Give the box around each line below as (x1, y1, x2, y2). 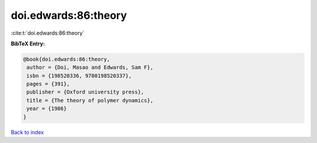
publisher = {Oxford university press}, (26, 89, 144, 95)
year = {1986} (26, 105, 67, 112)
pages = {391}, (26, 81, 70, 88)
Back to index (11, 128, 44, 135)
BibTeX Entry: (11, 40, 45, 47)
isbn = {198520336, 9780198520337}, (26, 72, 132, 79)
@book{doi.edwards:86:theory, (23, 56, 110, 62)
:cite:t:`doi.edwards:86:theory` (11, 29, 85, 36)
